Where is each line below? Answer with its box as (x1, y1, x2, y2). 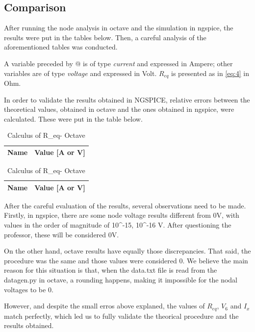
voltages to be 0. (4, 284, 53, 294)
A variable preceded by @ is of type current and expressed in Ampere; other (4, 58, 233, 68)
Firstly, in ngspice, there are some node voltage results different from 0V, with (4, 210, 239, 220)
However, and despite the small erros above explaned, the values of (4, 301, 205, 311)
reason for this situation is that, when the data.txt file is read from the (4, 265, 217, 275)
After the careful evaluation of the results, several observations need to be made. (4, 200, 246, 210)
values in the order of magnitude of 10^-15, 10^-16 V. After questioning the (4, 219, 231, 230)
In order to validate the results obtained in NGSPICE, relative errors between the (4, 94, 250, 104)
